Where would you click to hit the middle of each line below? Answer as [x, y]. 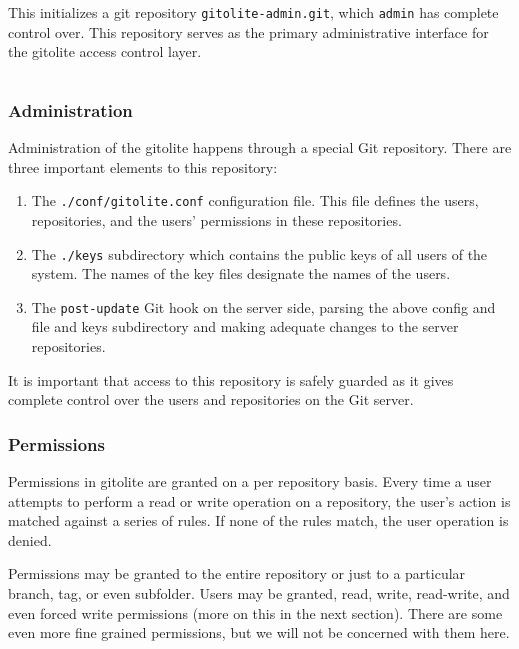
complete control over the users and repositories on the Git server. [211, 399]
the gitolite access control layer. [105, 51]
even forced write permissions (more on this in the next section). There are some [255, 612]
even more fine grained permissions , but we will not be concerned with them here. [259, 632]
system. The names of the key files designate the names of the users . [241, 273]
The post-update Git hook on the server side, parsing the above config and [263, 306]
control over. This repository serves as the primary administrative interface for [248, 31]
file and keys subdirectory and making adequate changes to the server [245, 326]
